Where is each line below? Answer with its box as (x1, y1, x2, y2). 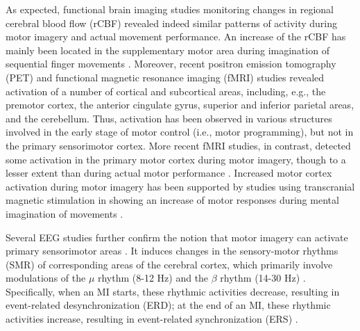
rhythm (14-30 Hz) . (220, 271, 306, 285)
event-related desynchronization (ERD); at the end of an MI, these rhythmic (6, 298, 331, 312)
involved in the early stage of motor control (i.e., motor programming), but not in (6, 124, 354, 139)
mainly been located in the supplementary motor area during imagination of (6, 42, 329, 57)
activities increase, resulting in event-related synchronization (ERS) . (6, 312, 298, 326)
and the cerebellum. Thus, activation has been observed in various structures (6, 111, 332, 125)
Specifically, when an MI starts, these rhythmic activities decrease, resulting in (6, 284, 340, 298)
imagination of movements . (6, 206, 123, 220)
